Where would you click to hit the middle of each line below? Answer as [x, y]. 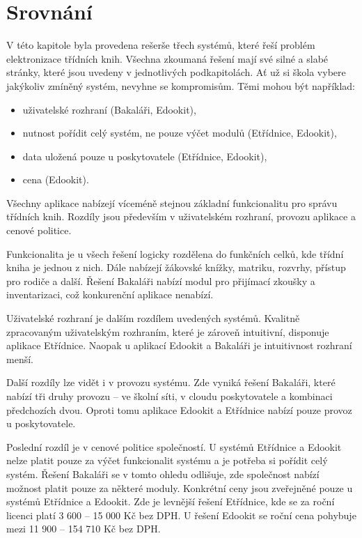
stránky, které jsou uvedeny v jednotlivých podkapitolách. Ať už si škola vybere [176, 72]
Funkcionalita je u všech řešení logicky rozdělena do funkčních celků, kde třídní [175, 253]
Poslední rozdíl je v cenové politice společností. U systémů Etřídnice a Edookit [174, 446]
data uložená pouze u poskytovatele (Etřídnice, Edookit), [145, 156]
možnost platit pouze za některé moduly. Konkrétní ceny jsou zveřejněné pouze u [180, 487]
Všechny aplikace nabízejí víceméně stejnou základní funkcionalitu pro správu [172, 202]
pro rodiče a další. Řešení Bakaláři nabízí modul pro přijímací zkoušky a [161, 280]
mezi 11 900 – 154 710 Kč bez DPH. [84, 529]
